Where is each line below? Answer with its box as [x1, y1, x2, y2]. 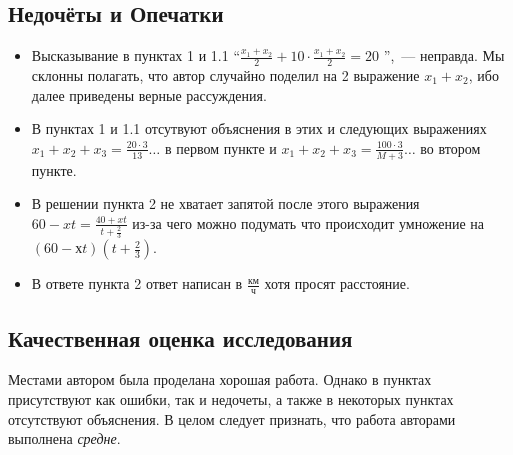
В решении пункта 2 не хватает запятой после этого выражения [31, 193, 420, 214]
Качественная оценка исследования [8, 322, 353, 353]
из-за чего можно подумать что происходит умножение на [132, 212, 485, 233]
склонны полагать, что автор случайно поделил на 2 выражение [31, 65, 420, 86]
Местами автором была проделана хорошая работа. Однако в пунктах [8, 369, 432, 390]
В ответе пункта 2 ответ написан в [31, 273, 243, 294]
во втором [420, 137, 481, 158]
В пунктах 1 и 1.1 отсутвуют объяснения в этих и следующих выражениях [31, 118, 487, 139]
